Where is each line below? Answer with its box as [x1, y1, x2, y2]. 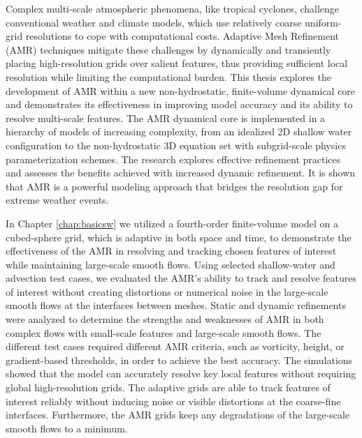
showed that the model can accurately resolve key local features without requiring [6, 366, 356, 381]
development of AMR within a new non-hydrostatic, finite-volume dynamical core [6, 83, 356, 98]
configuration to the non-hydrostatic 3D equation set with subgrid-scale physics [6, 137, 346, 152]
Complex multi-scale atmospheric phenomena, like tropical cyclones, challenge [6, 1, 340, 15]
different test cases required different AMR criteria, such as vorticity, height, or [6, 339, 345, 354]
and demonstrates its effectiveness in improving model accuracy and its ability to [6, 97, 353, 112]
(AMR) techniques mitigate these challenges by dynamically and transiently [6, 42, 331, 56]
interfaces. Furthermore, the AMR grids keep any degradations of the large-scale [6, 407, 350, 422]
